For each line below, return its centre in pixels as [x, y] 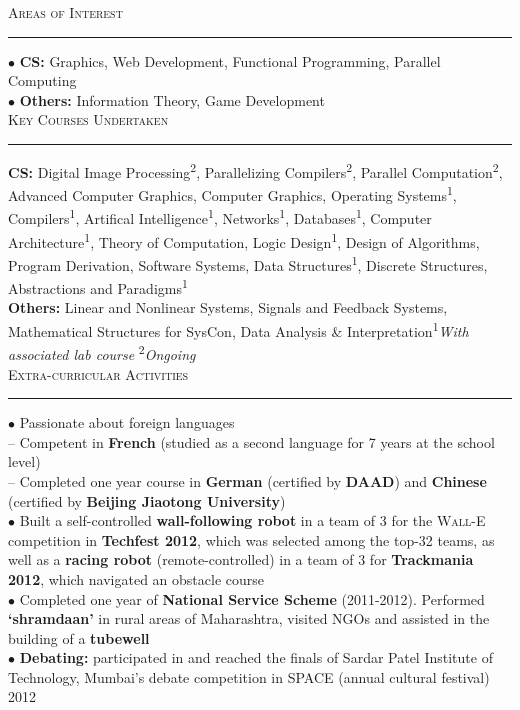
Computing [42, 80]
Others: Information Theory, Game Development [172, 99]
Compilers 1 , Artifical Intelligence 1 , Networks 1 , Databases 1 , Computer [220, 217]
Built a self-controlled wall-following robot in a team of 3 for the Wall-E [252, 520]
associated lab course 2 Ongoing [102, 352]
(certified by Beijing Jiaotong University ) [147, 500]
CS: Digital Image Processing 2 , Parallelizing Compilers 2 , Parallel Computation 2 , [255, 170]
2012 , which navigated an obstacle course [136, 578]
